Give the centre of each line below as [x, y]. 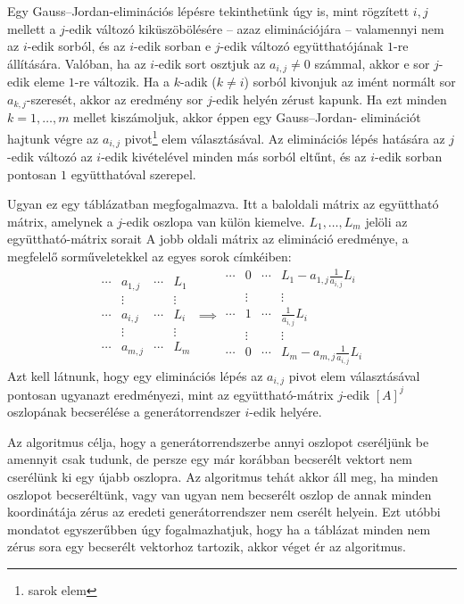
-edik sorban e [173, 46]
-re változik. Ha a [122, 82]
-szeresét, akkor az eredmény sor [115, 99]
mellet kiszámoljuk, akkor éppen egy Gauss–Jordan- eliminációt [247, 117]
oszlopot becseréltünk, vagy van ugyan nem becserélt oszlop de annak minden [220, 494]
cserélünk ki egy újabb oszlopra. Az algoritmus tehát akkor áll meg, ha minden [223, 476]
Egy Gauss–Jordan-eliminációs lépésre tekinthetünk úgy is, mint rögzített [208, 11]
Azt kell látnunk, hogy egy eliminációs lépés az [135, 375]
